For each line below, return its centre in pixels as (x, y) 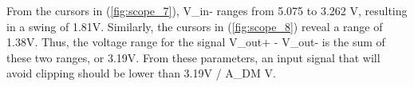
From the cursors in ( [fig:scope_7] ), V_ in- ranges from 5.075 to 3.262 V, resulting (207, 10)
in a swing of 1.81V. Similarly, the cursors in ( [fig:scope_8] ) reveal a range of (195, 26)
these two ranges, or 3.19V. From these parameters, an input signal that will (193, 57)
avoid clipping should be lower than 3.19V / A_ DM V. (141, 73)
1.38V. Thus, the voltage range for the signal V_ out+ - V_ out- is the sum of (196, 42)
